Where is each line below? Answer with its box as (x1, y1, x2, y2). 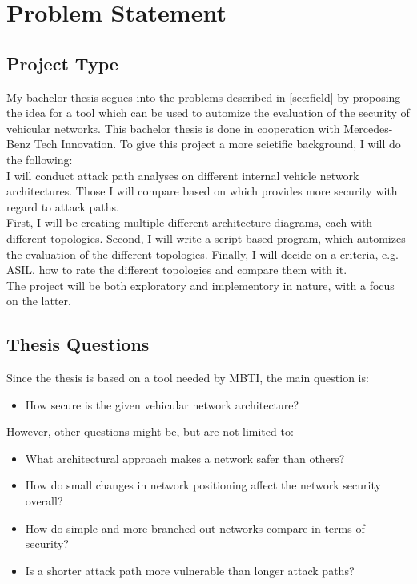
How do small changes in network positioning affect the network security (25, 477, 381, 493)
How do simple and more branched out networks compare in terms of (25, 519, 365, 536)
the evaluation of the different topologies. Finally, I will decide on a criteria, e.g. (6, 245, 399, 262)
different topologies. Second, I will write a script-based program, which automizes (6, 229, 406, 246)
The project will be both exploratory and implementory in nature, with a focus (6, 276, 395, 293)
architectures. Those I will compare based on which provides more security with (6, 183, 398, 199)
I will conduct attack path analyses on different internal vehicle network (6, 167, 359, 183)
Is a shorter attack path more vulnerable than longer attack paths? (25, 562, 355, 578)
